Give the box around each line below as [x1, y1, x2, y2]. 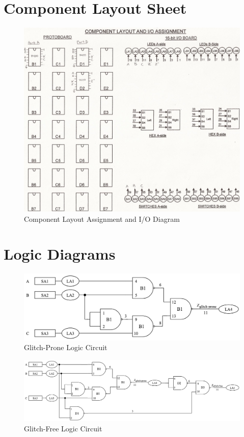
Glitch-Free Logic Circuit [24, 423, 102, 433]
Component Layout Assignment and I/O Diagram [24, 213, 180, 224]
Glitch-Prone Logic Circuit [24, 342, 107, 353]
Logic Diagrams [4, 243, 116, 264]
